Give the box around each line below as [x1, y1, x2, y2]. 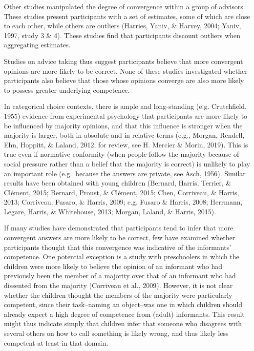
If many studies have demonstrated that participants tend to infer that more [4, 223, 233, 233]
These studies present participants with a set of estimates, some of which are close [4, 11, 250, 21]
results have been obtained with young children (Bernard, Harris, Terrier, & [4, 178, 232, 188]
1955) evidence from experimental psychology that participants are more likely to [4, 110, 248, 121]
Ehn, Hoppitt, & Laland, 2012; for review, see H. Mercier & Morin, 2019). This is [4, 139, 248, 149]
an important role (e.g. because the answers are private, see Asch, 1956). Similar [4, 168, 246, 178]
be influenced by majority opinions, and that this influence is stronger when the [4, 120, 243, 130]
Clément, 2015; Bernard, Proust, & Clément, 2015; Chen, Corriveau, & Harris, [4, 187, 239, 197]
